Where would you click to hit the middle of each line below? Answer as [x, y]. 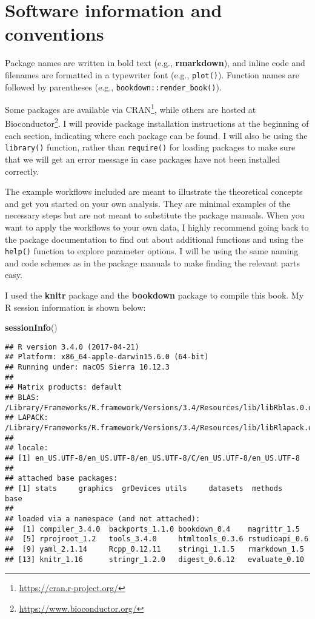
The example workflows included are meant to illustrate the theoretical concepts [154, 191]
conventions [55, 34]
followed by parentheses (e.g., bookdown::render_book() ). [113, 86]
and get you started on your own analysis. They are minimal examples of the [148, 203]
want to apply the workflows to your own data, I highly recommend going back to [157, 227]
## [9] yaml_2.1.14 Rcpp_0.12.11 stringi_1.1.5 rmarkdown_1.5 [154, 549]
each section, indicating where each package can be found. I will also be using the [156, 135]
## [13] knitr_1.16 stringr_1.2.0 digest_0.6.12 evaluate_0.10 [154, 559]
